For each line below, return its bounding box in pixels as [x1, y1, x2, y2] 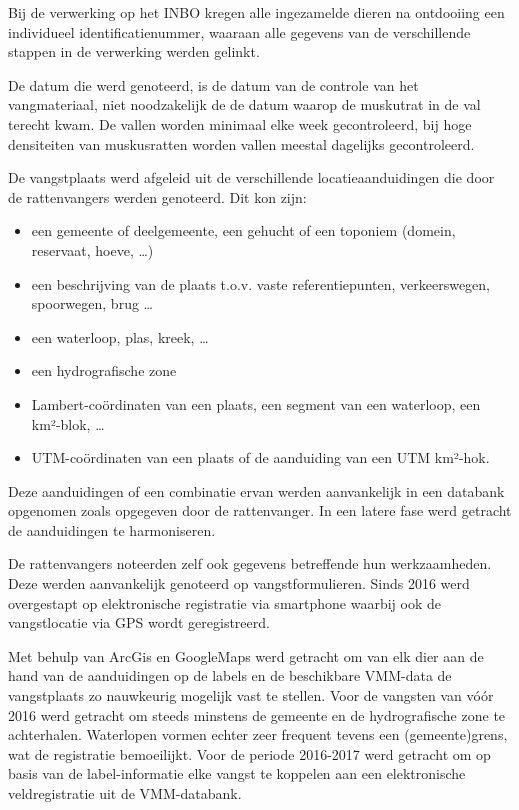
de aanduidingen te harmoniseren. [8, 519, 216, 540]
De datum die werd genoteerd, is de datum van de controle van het [8, 74, 419, 95]
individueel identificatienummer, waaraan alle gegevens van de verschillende [8, 21, 471, 42]
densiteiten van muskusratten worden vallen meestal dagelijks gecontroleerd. [8, 133, 475, 154]
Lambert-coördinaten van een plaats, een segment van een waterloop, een [31, 393, 481, 414]
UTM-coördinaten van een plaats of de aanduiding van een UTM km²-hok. [31, 447, 490, 468]
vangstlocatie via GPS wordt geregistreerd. [8, 612, 270, 633]
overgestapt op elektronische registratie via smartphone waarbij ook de [8, 592, 441, 613]
